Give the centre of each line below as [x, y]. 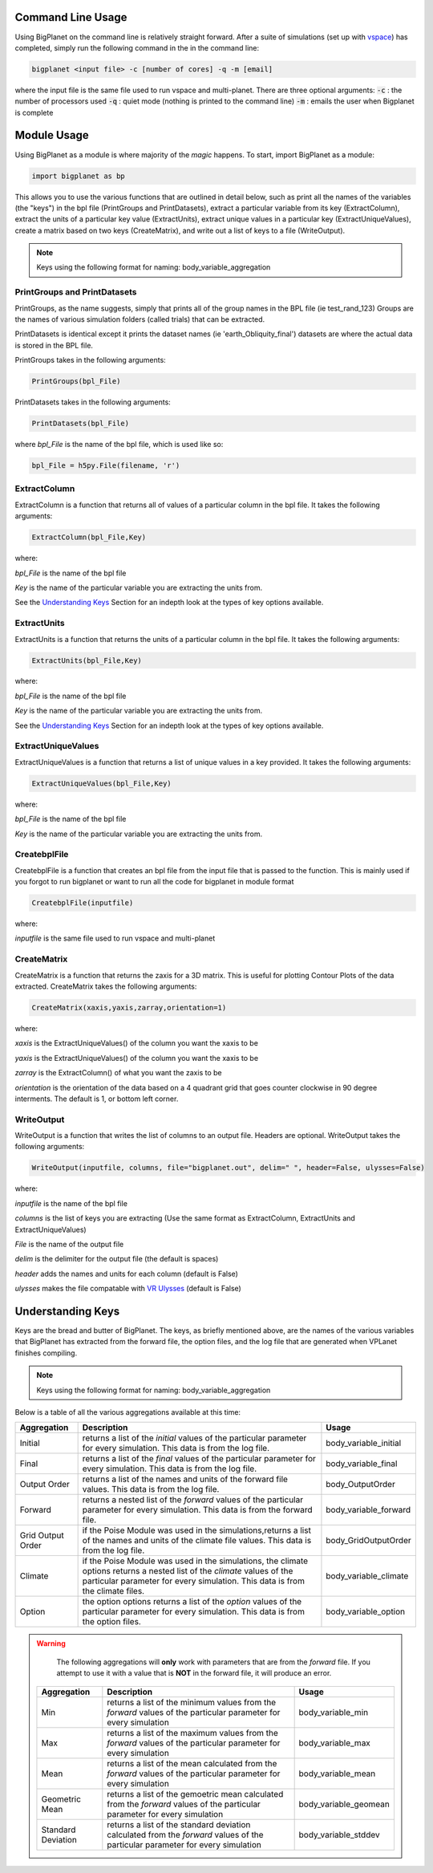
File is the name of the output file [69, 1244]
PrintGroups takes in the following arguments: [90, 360]
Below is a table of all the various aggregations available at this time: [127, 1412]
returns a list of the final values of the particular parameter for [199, 1459]
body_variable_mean [337, 1773]
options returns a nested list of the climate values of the [188, 1571]
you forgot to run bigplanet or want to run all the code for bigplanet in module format [154, 882]
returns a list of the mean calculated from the [192, 1763]
